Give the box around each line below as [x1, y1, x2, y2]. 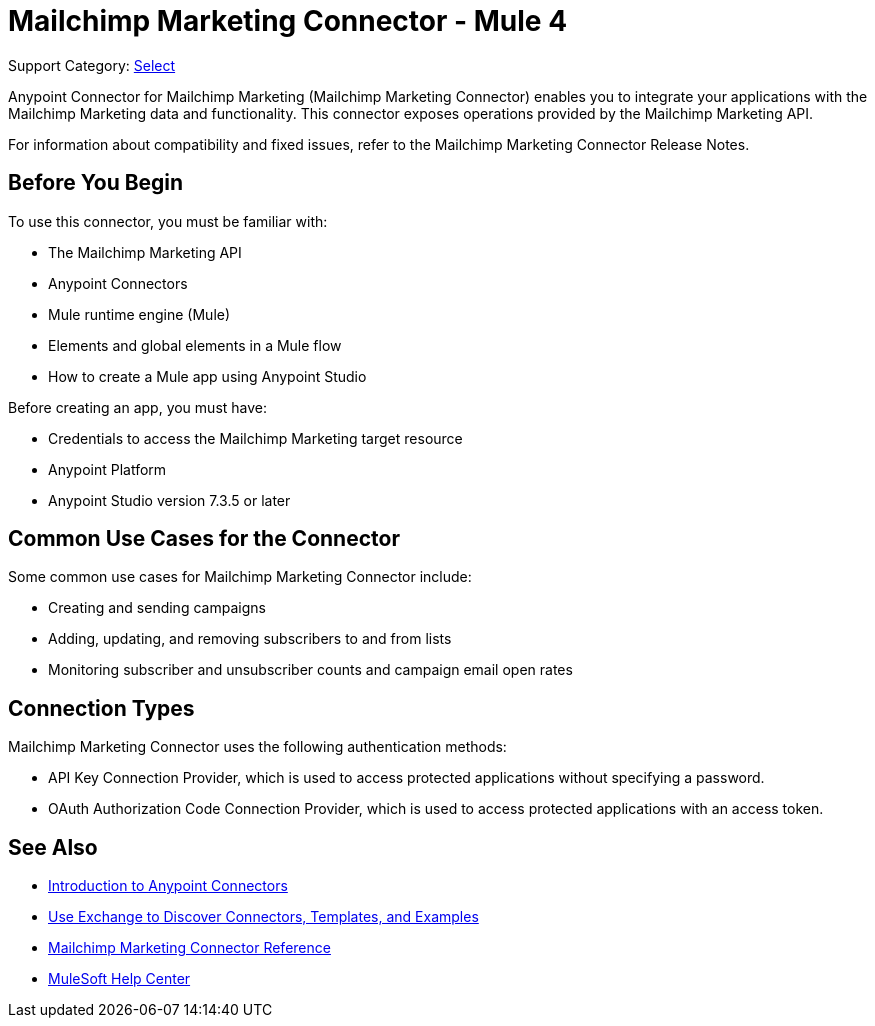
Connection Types [8, 695, 195, 721]
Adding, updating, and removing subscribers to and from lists [48, 630, 452, 648]
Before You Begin [8, 170, 184, 196]
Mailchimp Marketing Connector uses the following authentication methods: [8, 738, 507, 756]
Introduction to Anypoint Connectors [48, 877, 288, 895]
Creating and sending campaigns [48, 599, 266, 617]
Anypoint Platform [48, 460, 167, 478]
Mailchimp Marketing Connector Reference [48, 939, 331, 957]
